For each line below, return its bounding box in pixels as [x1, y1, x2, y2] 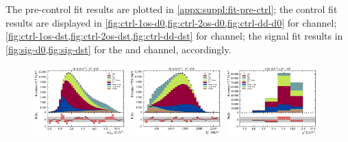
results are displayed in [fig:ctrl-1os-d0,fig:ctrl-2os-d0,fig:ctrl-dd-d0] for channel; [5, 15, 337, 29]
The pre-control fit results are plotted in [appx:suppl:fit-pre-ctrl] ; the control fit [5, 2, 338, 16]
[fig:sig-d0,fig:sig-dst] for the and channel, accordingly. [5, 42, 232, 56]
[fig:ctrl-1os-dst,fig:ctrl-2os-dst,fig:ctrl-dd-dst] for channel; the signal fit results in [5, 29, 343, 43]
